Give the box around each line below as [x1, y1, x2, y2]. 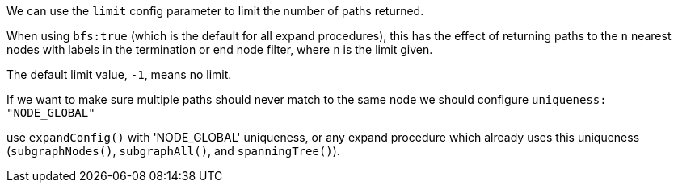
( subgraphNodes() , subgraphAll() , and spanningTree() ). [6, 144, 340, 158]
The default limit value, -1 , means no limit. [6, 68, 232, 81]
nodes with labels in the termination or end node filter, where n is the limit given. [6, 43, 433, 56]
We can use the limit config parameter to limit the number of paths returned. [6, 4, 424, 18]
